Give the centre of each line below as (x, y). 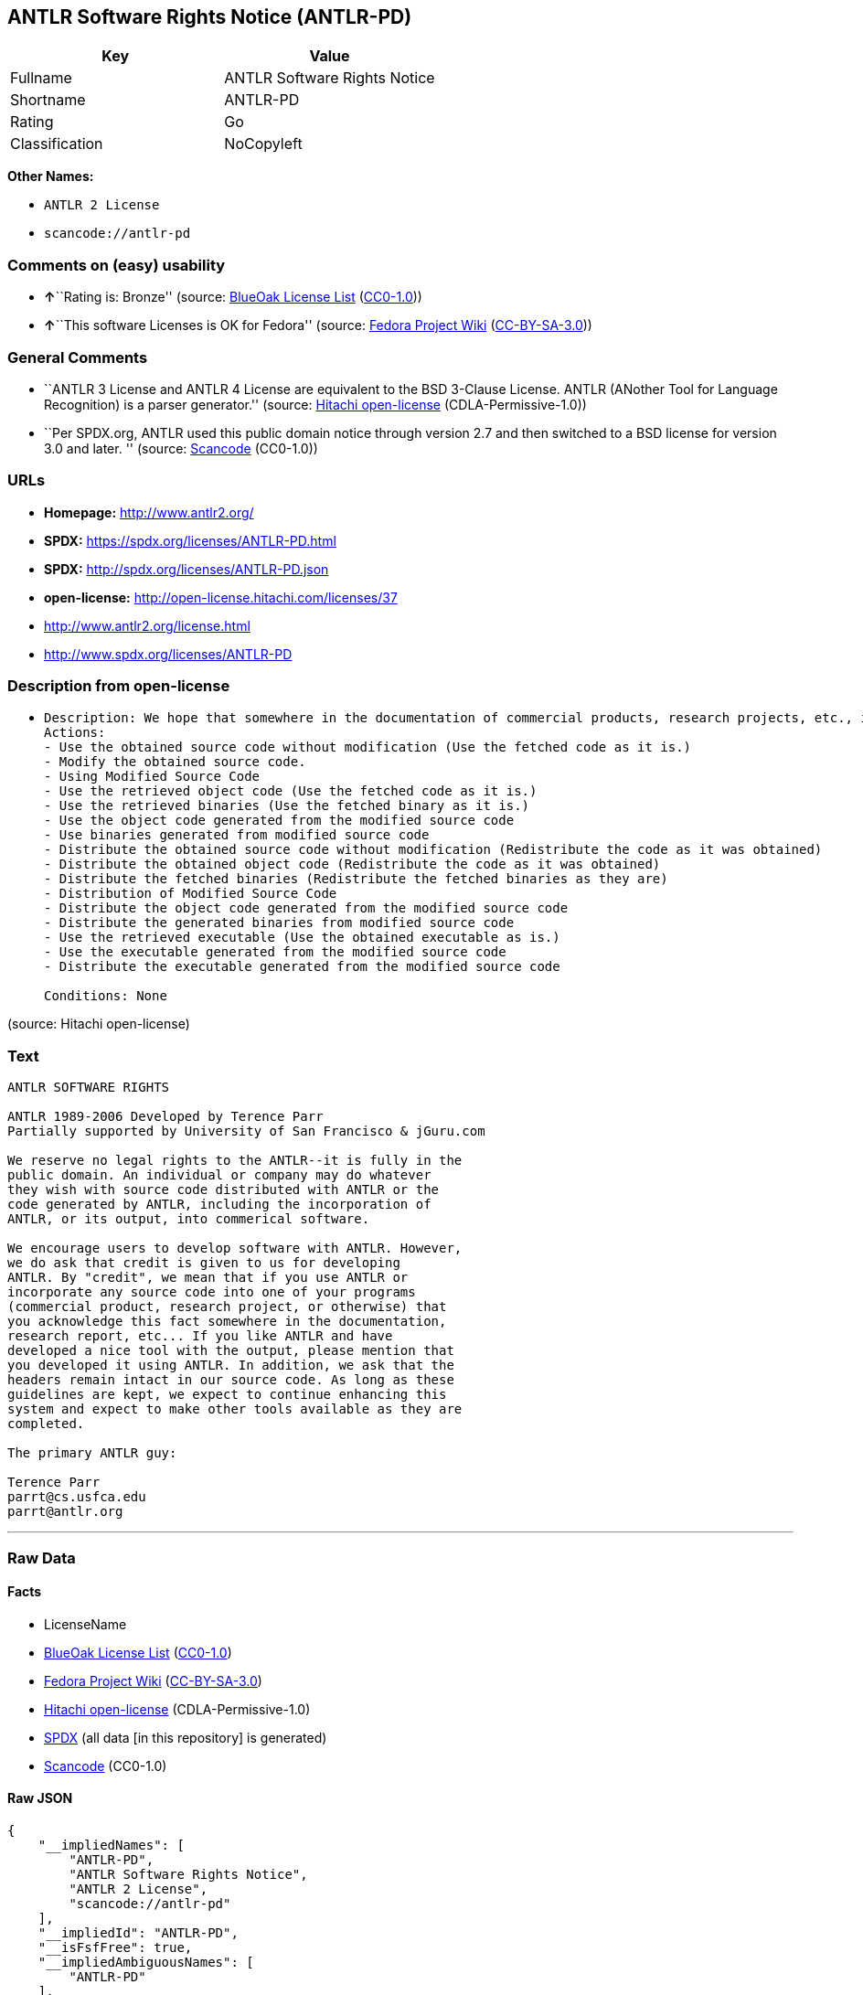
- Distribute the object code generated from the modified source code (306, 908)
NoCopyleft (263, 144)
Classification (57, 144)
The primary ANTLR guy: (92, 1453)
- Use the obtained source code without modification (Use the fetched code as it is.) (368, 747)
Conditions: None (106, 996)
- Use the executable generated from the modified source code (275, 952)
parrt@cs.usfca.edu (77, 1497)
